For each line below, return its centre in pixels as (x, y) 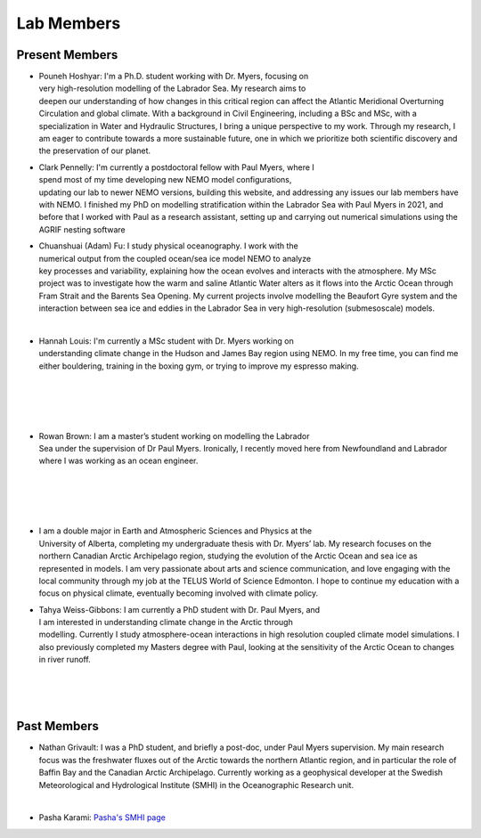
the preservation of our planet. (95, 151)
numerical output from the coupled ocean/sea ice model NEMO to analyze (175, 258)
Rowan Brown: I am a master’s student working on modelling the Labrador (174, 435)
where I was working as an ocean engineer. (118, 461)
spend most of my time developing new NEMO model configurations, (165, 180)
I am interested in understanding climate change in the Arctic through (166, 622)
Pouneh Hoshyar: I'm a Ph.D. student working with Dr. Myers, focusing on (174, 77)
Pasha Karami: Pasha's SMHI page (102, 818)
